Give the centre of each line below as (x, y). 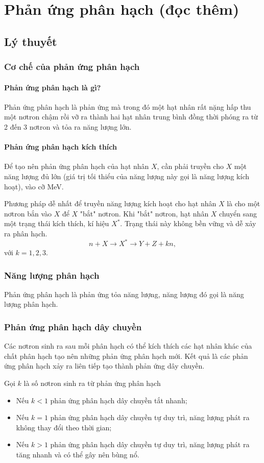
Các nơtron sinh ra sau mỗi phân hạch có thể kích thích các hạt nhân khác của (128, 346)
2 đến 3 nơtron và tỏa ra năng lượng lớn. (68, 126)
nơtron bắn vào (28, 213)
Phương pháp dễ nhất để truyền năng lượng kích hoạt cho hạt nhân (110, 203)
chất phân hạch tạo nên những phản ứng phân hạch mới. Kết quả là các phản (126, 356)
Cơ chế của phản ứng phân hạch (72, 67)
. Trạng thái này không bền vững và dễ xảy (188, 223)
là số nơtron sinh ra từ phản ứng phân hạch (92, 383)
